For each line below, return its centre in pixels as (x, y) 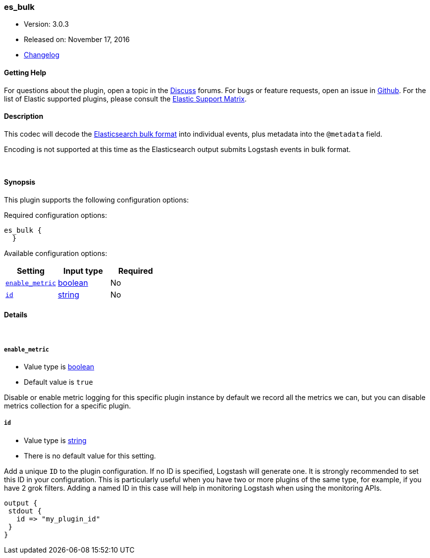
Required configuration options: (56, 215)
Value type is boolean (59, 367)
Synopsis (20, 182)
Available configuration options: (56, 254)
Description (24, 116)
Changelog (42, 55)
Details (16, 314)
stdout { (25, 511)
